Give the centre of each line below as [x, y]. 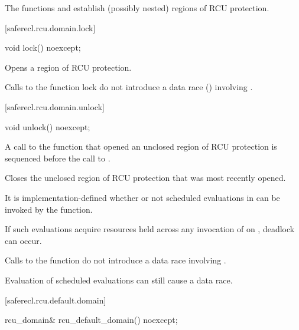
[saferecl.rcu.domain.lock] [50, 27]
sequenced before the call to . [58, 158]
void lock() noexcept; [43, 47]
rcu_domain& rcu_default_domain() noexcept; [91, 320]
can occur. [23, 240]
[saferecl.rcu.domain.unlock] [55, 106]
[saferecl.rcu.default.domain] [56, 300]
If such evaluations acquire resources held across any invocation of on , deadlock [150, 229]
